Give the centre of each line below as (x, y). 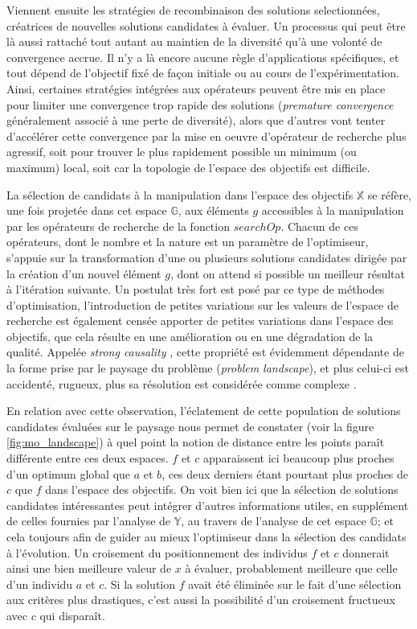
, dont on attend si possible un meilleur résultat (287, 273)
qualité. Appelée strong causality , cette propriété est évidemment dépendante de (205, 352)
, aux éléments (213, 210)
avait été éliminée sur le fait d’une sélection (295, 584)
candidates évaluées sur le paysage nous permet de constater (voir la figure (190, 426)
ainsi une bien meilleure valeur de (89, 568)
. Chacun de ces (319, 226)
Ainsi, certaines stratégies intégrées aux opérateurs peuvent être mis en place (196, 88)
